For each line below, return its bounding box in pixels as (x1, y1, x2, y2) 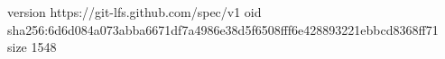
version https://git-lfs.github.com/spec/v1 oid (7, 3, 262, 21)
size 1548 (7, 38, 57, 56)
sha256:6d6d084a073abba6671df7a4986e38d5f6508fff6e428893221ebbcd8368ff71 (7, 20, 439, 38)
